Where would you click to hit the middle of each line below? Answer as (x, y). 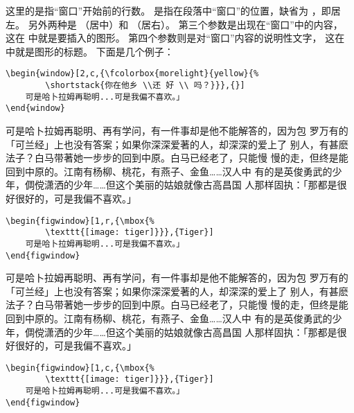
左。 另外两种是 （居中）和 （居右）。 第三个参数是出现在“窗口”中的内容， (174, 24)
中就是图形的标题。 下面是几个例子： (90, 51)
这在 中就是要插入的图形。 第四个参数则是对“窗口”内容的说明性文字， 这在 (175, 38)
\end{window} (35, 108)
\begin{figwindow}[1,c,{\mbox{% (80, 368)
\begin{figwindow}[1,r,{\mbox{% (80, 221)
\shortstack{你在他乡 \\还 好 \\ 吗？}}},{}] (145, 86)
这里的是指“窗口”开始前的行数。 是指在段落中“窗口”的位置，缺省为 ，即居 (173, 10)
